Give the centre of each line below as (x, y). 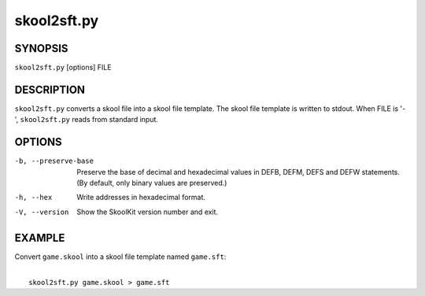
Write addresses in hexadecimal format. (141, 198)
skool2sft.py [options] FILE (63, 68)
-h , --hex (33, 198)
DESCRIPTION (50, 89)
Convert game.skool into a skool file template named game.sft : (120, 257)
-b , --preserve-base (54, 161)
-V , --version (42, 212)
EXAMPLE (40, 237)
